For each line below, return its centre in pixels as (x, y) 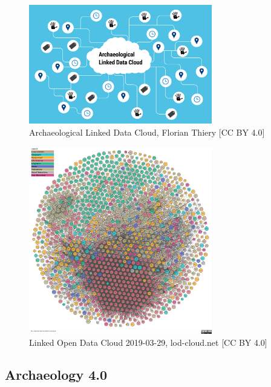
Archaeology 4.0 (56, 375)
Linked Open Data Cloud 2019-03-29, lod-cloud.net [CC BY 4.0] (148, 342)
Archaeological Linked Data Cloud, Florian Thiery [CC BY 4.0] (147, 132)
